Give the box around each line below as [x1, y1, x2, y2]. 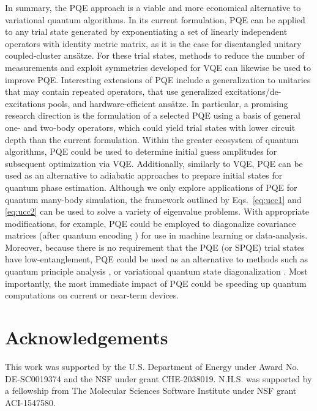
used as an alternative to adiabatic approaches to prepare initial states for [5, 169, 283, 182]
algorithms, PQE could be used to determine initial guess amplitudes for [5, 145, 277, 158]
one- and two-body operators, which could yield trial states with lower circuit [5, 120, 296, 133]
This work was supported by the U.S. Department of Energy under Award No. [5, 360, 299, 372]
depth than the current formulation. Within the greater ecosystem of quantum [5, 133, 299, 146]
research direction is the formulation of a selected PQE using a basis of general [5, 109, 300, 122]
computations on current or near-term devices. [5, 289, 179, 302]
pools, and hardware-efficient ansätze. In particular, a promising [48, 97, 288, 109]
